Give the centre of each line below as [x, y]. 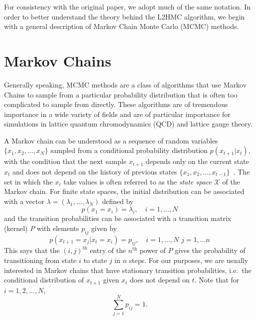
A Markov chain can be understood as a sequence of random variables [111, 140]
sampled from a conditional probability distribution [129, 150]
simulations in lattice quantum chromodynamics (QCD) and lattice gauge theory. [128, 124]
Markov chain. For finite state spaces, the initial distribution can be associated [124, 191]
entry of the [108, 250]
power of [153, 250]
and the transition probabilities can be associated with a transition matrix [118, 218]
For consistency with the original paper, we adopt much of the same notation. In [128, 6]
